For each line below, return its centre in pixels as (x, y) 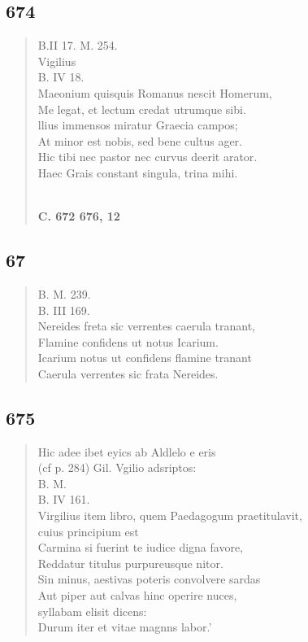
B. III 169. (64, 310)
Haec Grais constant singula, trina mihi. (138, 172)
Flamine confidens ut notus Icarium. (128, 341)
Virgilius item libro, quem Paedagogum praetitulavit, (170, 515)
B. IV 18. (61, 77)
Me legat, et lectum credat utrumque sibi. (142, 109)
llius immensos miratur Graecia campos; (138, 125)
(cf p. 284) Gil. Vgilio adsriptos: (117, 467)
